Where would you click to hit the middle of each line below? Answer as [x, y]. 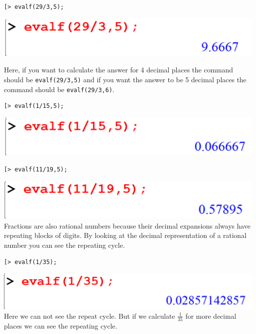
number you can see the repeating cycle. [64, 245]
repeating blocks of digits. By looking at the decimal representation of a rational [125, 235]
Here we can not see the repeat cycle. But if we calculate [90, 316]
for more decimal [211, 316]
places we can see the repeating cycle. [61, 325]
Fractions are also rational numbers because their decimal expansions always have [127, 225]
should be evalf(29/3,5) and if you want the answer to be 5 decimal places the [125, 80]
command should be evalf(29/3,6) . [59, 89]
